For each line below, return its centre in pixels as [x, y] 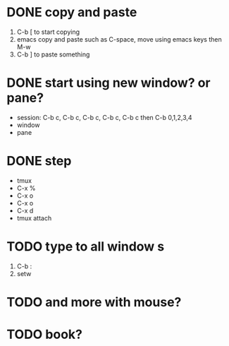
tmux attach [34, 218]
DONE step [39, 161]
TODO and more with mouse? [94, 302]
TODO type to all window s [86, 246]
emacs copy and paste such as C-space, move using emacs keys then [119, 39]
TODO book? [44, 334]
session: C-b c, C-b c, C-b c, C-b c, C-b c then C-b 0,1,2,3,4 [104, 117]
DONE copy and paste [72, 12]
